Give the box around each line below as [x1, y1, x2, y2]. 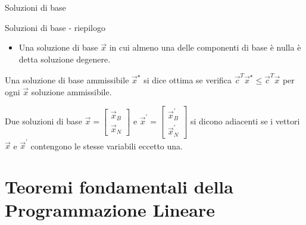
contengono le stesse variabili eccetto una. [30, 139, 183, 152]
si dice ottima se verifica [143, 74, 232, 86]
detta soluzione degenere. [18, 52, 111, 65]
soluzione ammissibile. [31, 85, 112, 98]
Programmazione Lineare [5, 198, 216, 222]
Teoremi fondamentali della [5, 174, 233, 199]
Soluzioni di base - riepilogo [5, 21, 105, 33]
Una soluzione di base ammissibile [5, 74, 129, 86]
